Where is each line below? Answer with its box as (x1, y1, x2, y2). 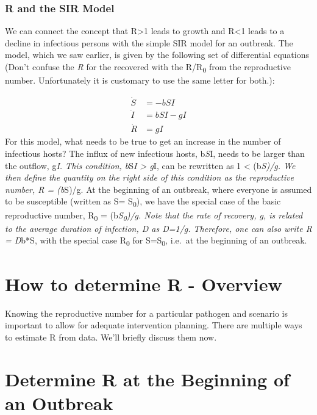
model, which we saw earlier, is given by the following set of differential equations (5, 48, 309, 61)
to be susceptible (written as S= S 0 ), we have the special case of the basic (5, 195, 281, 209)
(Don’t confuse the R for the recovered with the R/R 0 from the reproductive (5, 60, 291, 74)
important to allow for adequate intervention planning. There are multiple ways (5, 319, 302, 331)
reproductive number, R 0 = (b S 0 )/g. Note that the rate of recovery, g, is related (5, 208, 303, 223)
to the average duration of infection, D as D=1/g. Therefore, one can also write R (5, 222, 312, 234)
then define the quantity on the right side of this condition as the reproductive (5, 171, 294, 184)
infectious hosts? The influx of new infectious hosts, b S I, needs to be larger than (5, 147, 305, 160)
